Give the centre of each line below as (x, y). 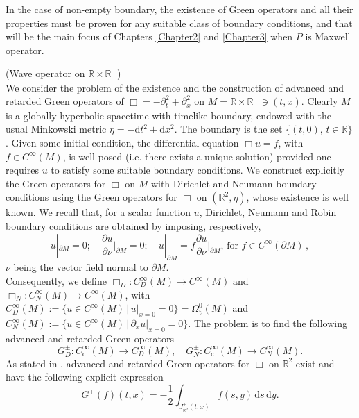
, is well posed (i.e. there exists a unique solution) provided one (197, 156)
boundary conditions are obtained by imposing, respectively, (133, 226)
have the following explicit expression (85, 377)
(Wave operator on (45, 73)
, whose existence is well (297, 197)
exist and (315, 363)
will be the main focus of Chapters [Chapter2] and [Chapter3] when (149, 36)
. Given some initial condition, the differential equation (122, 143)
